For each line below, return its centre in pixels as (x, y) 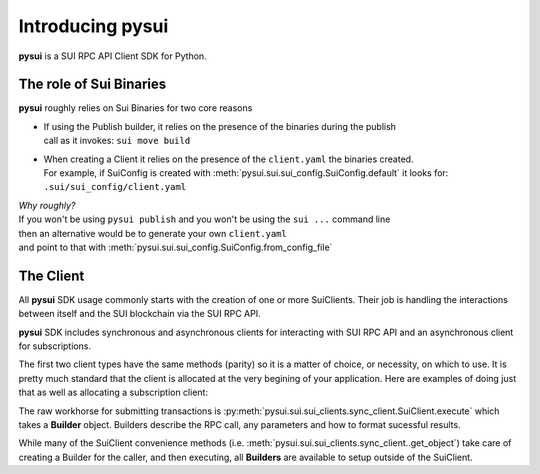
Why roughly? (47, 205)
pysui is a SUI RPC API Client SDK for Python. (112, 56)
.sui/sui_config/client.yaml (115, 187)
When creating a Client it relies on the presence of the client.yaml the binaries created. (228, 159)
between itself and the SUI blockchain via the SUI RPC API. (139, 314)
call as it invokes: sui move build (117, 141)
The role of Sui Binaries (92, 84)
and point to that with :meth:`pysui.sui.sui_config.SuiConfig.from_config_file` (175, 247)
